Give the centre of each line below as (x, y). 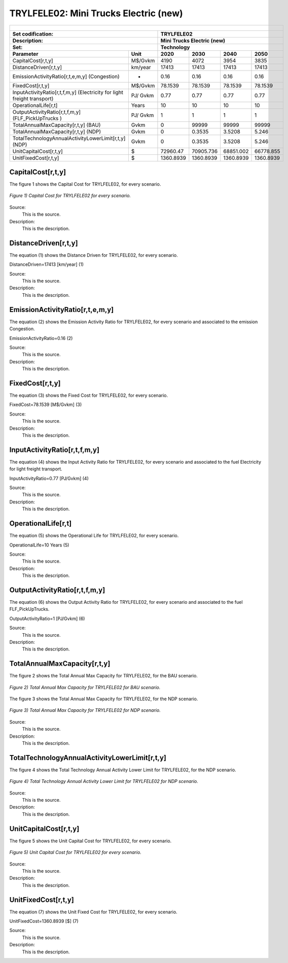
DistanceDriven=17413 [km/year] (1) (46, 264)
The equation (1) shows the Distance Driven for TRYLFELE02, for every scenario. (94, 255)
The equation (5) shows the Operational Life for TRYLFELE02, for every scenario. (94, 536)
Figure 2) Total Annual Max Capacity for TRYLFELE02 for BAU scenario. (85, 687)
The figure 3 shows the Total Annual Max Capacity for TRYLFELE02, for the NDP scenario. (104, 699)
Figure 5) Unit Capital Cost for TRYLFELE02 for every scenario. (75, 852)
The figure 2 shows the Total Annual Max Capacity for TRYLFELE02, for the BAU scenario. (103, 676)
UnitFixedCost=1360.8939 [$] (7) (44, 921)
